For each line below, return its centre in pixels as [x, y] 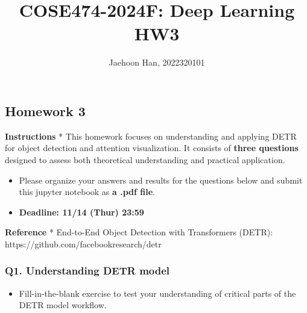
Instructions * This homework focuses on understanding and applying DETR [151, 136]
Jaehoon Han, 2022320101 [157, 62]
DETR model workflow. [63, 305]
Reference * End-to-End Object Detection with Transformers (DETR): [139, 232]
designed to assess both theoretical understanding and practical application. [145, 159]
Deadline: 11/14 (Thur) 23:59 [81, 212]
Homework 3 [45, 110]
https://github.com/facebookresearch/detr [83, 243]
